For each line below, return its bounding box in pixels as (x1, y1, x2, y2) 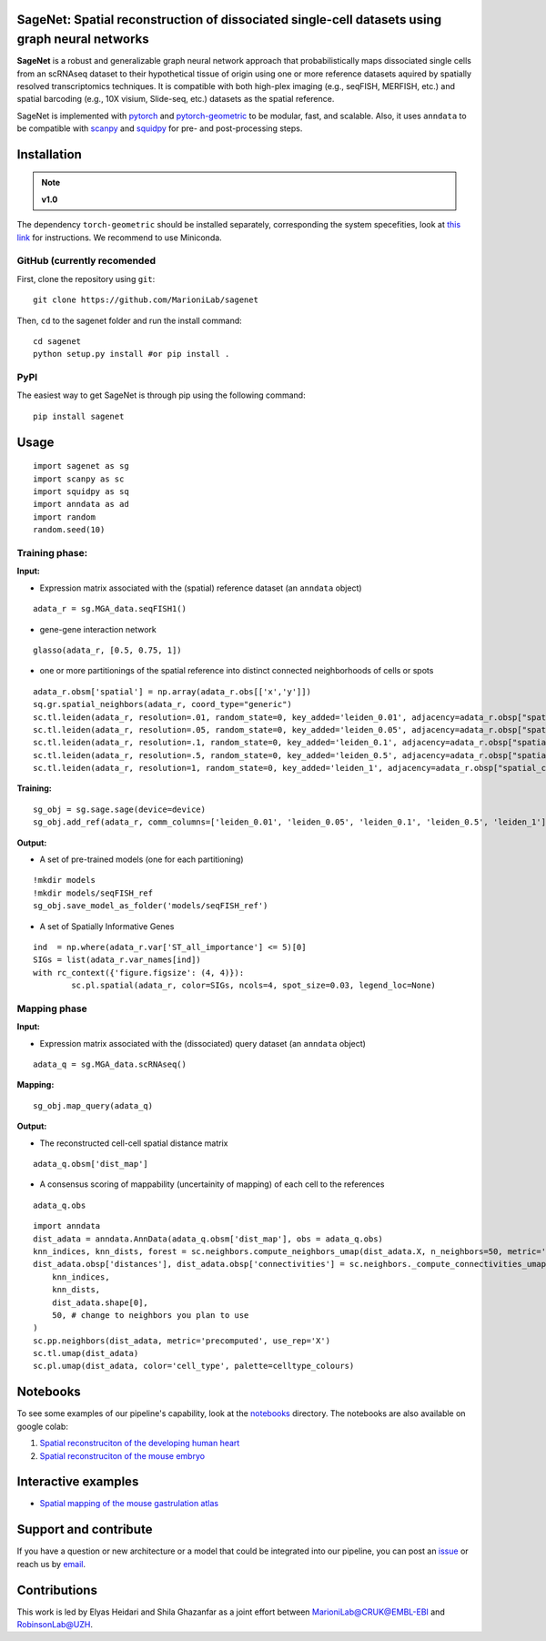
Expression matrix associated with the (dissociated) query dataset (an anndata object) (39, 1038, 366, 1048)
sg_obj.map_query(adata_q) (33, 1100, 154, 1110)
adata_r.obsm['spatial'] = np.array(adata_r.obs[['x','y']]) (33, 686, 311, 696)
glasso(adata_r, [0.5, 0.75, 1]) (33, 644, 182, 655)
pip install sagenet (33, 410, 125, 421)
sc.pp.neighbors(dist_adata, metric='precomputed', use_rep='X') (33, 1335, 331, 1346)
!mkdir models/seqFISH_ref (33, 887, 154, 898)
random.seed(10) (33, 524, 106, 535)
